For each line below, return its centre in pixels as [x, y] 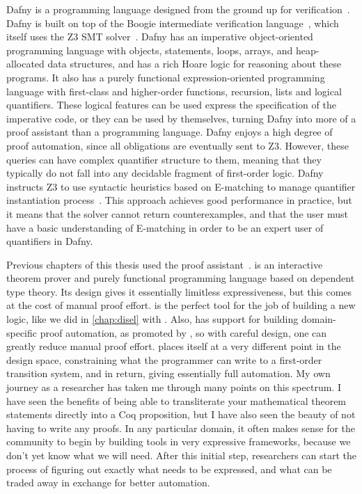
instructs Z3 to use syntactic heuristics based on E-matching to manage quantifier [181, 186]
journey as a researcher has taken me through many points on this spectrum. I [174, 387]
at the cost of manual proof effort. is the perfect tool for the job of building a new [181, 305]
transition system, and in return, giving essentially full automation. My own [168, 373]
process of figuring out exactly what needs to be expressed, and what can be [169, 469]
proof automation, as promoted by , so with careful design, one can [183, 332]
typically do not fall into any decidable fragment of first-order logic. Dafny [165, 173]
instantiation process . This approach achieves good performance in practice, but [179, 200]
